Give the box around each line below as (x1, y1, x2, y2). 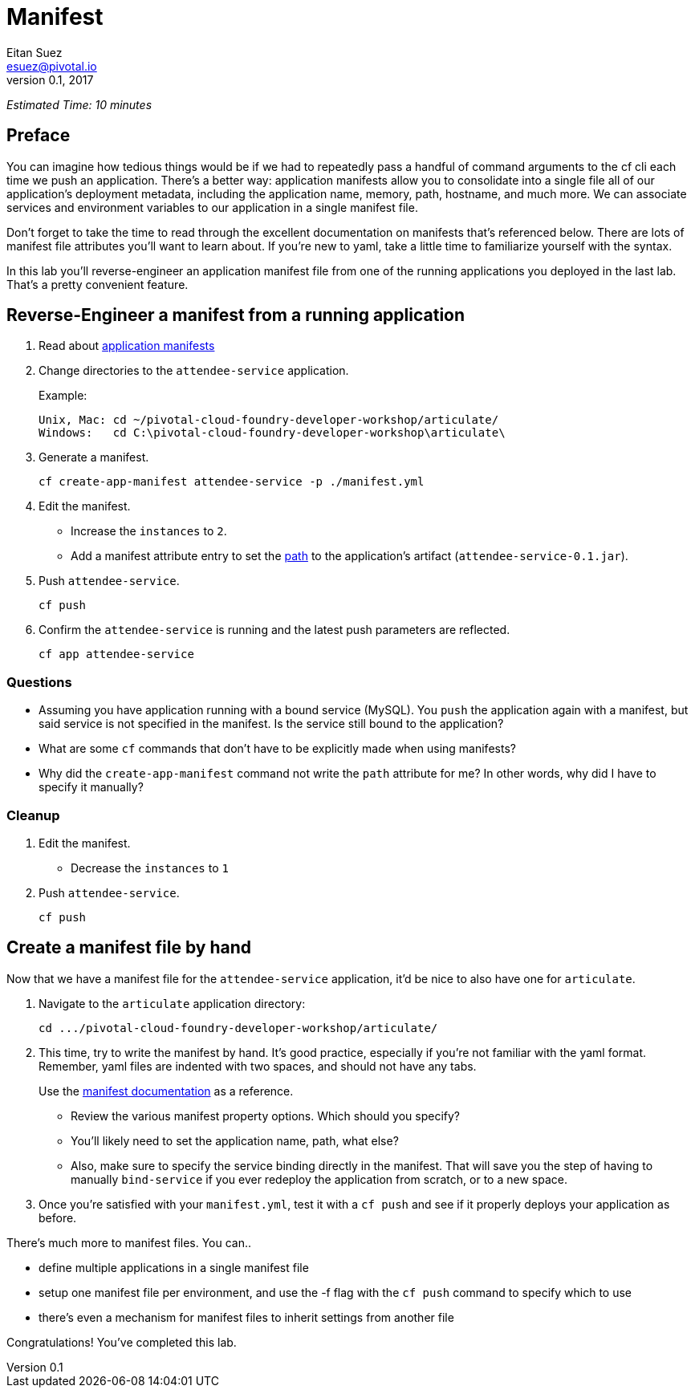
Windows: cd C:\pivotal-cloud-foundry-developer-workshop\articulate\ (39, 426, 506, 440)
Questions (6, 673, 72, 690)
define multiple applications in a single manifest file (39, 1260, 309, 1274)
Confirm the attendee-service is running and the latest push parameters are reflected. (39, 623, 510, 637)
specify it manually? (39, 780, 144, 795)
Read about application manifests (39, 339, 215, 353)
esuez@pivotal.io (6, 59, 97, 73)
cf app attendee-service (39, 648, 194, 661)
